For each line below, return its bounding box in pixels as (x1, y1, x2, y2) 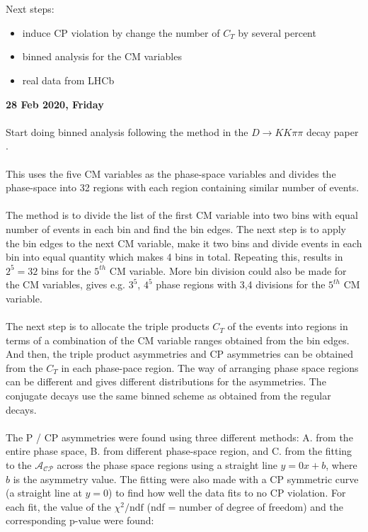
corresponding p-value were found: (6, 513, 154, 528)
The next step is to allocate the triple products (6, 319, 209, 334)
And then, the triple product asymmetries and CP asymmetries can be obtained (6, 346, 354, 361)
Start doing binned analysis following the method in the (6, 124, 248, 139)
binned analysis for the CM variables (22, 49, 182, 64)
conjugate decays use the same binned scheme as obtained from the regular (6, 388, 331, 403)
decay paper (306, 124, 359, 139)
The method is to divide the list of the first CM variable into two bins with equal (6, 208, 358, 222)
